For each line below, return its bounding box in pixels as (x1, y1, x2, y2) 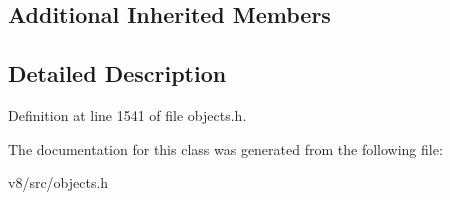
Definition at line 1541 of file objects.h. (8, 104, 247, 125)
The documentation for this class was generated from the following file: (8, 138, 443, 159)
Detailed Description (8, 58, 227, 89)
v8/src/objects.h (8, 172, 109, 193)
